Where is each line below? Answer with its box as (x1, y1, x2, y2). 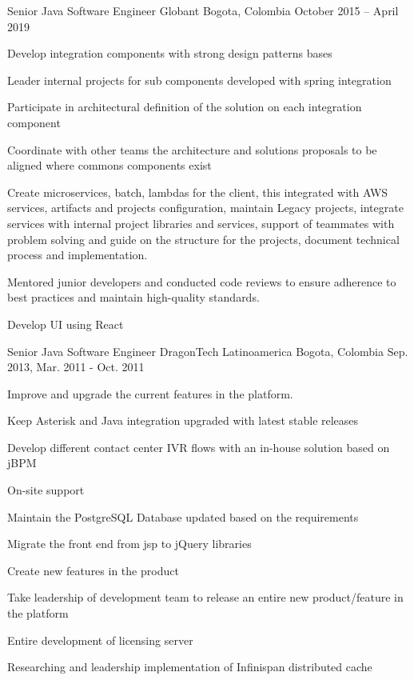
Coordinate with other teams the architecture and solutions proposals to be (7, 141, 377, 158)
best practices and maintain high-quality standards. (7, 289, 260, 306)
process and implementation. (7, 246, 148, 263)
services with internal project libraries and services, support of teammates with (7, 214, 395, 231)
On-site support (7, 482, 85, 498)
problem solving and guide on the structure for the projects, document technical (7, 230, 400, 247)
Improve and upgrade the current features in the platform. (7, 385, 293, 402)
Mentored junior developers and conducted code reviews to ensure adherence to (7, 273, 396, 290)
